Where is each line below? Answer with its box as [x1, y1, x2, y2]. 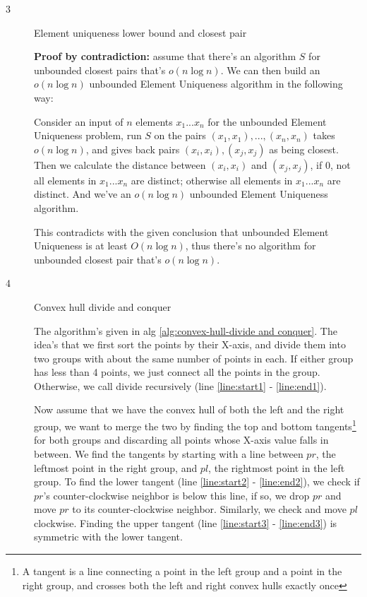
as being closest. [269, 141, 339, 156]
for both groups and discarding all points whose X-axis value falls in [34, 432, 329, 447]
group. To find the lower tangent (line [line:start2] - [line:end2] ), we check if [34, 474, 360, 489]
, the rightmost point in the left [208, 460, 345, 475]
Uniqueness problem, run [34, 128, 142, 143]
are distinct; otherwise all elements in [131, 172, 293, 187]
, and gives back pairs [85, 141, 180, 156]
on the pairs [154, 128, 206, 143]
